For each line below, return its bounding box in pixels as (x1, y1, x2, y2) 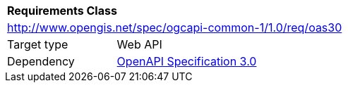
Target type (7, 37, 68, 51)
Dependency (7, 54, 75, 68)
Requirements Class (7, 4, 117, 18)
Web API (116, 37, 162, 51)
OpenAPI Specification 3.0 (116, 54, 257, 68)
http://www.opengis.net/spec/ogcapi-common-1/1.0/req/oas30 (7, 20, 342, 34)
